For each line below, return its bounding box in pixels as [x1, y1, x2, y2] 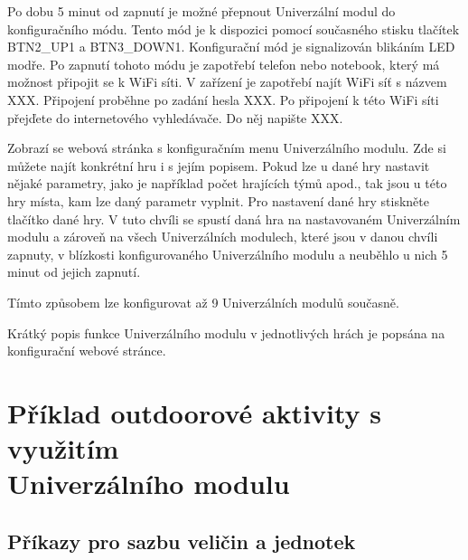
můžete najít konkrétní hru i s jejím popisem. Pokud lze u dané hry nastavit [7, 156, 430, 175]
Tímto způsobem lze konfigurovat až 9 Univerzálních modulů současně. [7, 292, 399, 311]
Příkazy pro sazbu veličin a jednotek [7, 527, 356, 555]
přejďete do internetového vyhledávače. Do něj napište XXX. [7, 108, 343, 127]
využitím [7, 430, 119, 467]
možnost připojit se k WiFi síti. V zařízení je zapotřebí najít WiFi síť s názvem [7, 72, 447, 91]
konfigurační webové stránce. [7, 341, 166, 360]
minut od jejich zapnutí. [7, 262, 141, 281]
